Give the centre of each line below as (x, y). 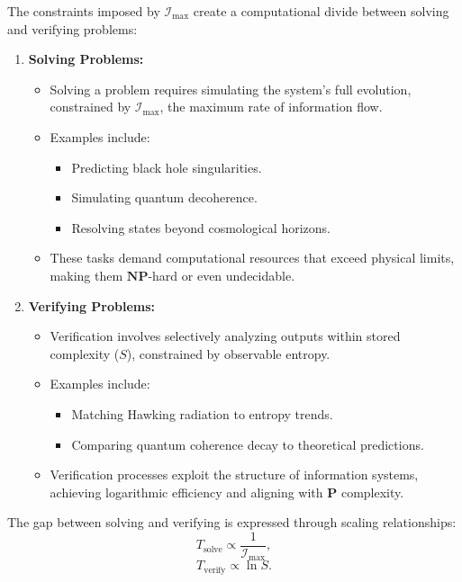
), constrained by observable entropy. (228, 353)
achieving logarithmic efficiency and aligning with (186, 492)
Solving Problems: (86, 59)
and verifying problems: (72, 28)
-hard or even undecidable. (222, 275)
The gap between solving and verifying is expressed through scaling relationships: (232, 522)
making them (86, 275)
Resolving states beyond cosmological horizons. (201, 227)
